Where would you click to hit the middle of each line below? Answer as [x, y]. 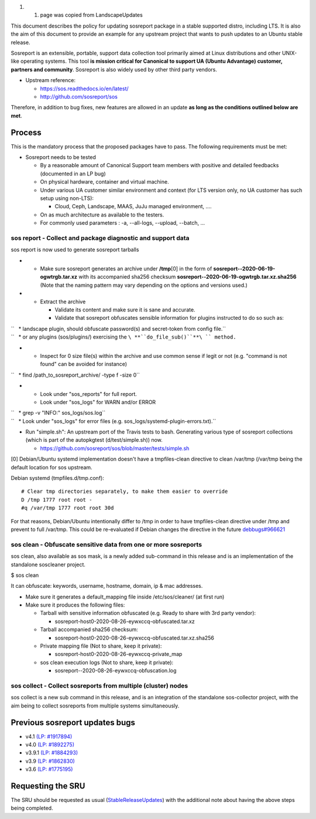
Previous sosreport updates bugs [73, 722]
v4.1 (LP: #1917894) [49, 736]
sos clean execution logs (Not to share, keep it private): [107, 662]
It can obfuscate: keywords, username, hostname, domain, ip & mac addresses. [107, 586]
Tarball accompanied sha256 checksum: [89, 630]
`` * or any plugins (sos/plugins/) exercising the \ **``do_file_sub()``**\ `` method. [123, 337]
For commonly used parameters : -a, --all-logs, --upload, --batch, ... [123, 223]
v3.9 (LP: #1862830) [50, 761]
